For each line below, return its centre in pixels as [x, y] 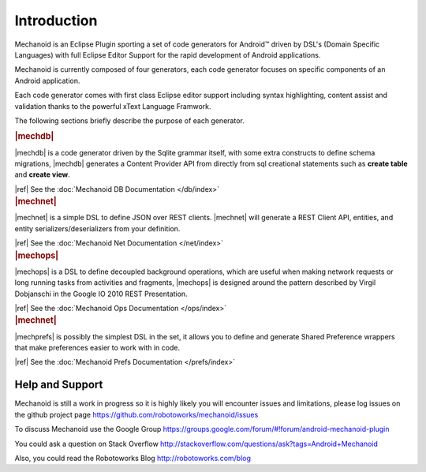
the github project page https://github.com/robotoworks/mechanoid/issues [136, 414]
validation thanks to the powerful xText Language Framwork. [113, 106]
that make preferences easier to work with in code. [97, 348]
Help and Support [59, 385]
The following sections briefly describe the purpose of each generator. [129, 120]
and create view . [42, 174]
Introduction [56, 21]
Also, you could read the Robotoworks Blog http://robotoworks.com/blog [133, 458]
